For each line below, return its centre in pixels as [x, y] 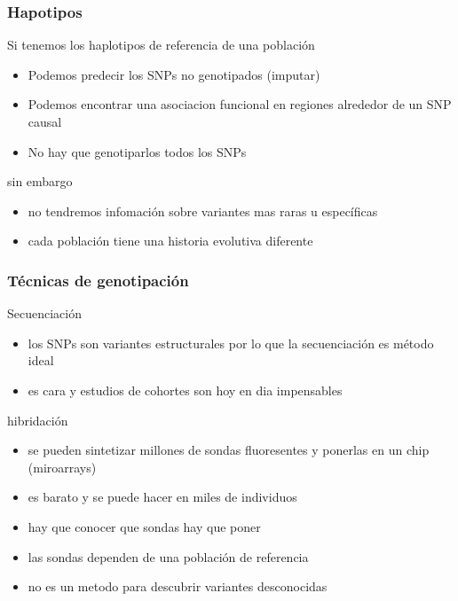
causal [45, 121]
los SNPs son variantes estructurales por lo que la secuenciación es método [231, 343]
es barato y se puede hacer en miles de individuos [162, 497]
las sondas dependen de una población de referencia [168, 556]
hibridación [38, 420]
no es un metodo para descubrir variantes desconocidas [178, 586]
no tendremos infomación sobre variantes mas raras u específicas [203, 211]
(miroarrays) [62, 467]
